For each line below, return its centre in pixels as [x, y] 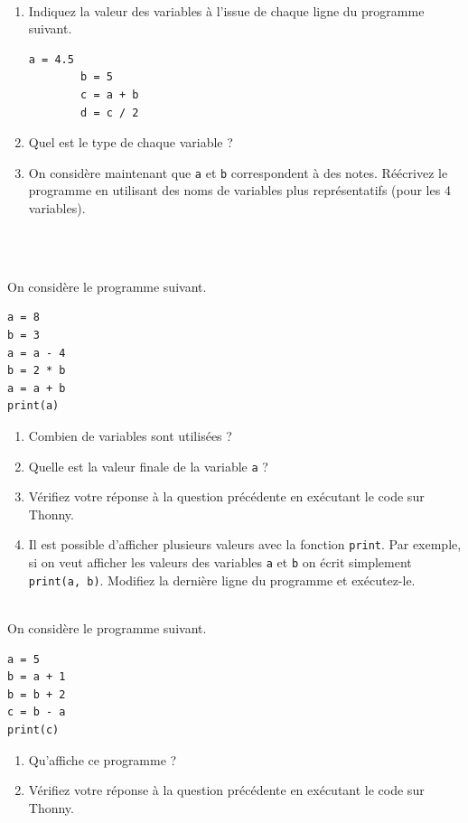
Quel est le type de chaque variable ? [131, 142]
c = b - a [37, 712]
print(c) [33, 729]
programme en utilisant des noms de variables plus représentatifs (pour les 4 [239, 190]
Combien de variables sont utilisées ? [130, 435]
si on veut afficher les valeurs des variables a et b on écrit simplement [220, 562]
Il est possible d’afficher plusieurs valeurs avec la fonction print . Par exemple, [245, 544]
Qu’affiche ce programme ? [103, 759]
